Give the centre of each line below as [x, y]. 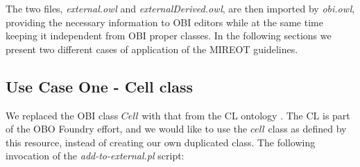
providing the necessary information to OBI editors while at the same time [164, 22]
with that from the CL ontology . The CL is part [246, 115]
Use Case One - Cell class [100, 86]
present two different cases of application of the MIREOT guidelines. [152, 49]
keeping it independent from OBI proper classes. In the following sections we [169, 36]
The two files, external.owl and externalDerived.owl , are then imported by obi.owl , [180, 8]
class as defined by [307, 129]
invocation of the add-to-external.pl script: [95, 156]
